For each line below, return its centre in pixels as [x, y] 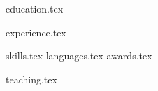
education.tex [35, 8]
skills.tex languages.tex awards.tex [79, 56]
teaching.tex [31, 79]
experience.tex [36, 32]
